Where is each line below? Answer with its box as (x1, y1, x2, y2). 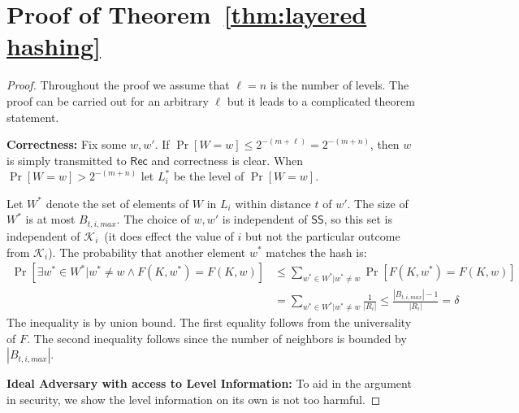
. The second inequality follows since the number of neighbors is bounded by (26, 329, 407, 346)
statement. (6, 108, 59, 125)
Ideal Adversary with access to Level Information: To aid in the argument (6, 375, 412, 392)
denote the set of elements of (45, 194, 189, 211)
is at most (25, 211, 76, 228)
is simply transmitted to (6, 151, 127, 168)
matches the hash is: (266, 243, 367, 260)
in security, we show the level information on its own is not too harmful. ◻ (6, 390, 381, 407)
